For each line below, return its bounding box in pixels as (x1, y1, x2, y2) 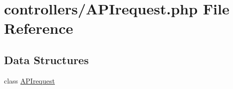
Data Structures (4, 52, 89, 67)
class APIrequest (4, 75, 55, 86)
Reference (4, 18, 73, 38)
